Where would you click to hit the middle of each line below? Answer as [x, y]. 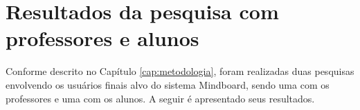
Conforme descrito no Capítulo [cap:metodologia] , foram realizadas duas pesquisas [180, 71]
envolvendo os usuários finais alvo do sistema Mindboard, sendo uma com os [168, 84]
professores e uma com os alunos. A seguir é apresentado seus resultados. [160, 98]
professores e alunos [102, 38]
